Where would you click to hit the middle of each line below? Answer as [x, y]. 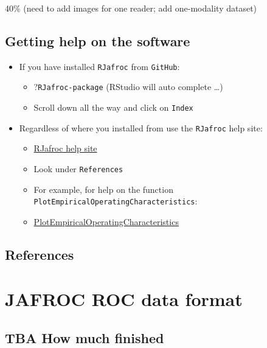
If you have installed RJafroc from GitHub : [99, 66]
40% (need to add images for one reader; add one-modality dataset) [131, 8]
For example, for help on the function [103, 189]
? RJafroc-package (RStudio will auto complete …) [128, 87]
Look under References [78, 169]
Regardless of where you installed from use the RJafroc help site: [141, 127]
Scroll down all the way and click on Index [113, 107]
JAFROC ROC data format [124, 299]
